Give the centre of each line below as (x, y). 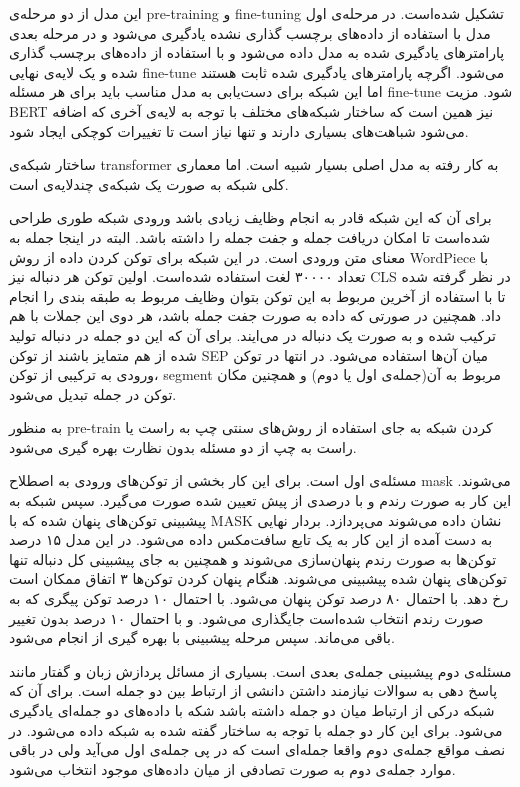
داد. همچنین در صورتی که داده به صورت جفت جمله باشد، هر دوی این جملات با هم (255, 315)
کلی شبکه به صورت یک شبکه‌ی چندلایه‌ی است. (149, 183)
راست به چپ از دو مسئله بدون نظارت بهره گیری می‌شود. (183, 446)
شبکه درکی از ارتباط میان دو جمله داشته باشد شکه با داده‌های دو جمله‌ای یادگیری (252, 710)
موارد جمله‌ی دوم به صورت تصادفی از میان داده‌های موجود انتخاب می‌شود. (232, 768)
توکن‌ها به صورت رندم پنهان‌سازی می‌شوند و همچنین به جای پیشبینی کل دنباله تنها (253, 558)
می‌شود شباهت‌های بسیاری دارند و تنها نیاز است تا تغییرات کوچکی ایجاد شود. (239, 130)
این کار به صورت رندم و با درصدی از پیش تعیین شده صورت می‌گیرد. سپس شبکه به (260, 500)
